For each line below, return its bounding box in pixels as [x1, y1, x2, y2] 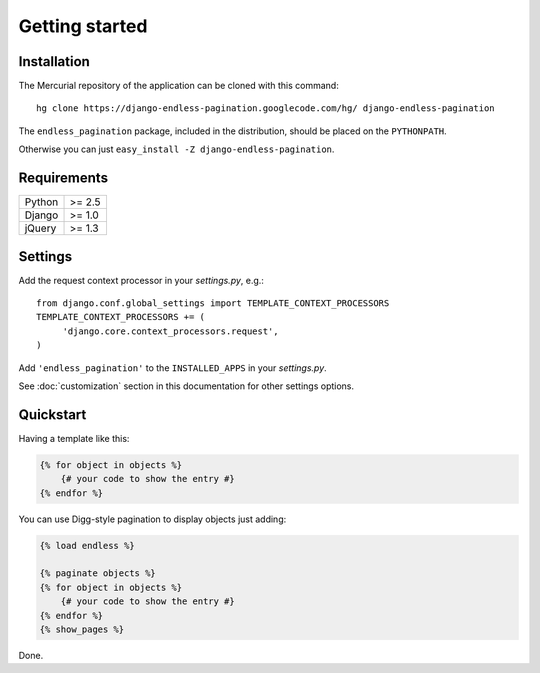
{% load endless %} [39, 540, 135, 551]
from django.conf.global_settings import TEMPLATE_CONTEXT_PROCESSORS [36, 298, 390, 309]
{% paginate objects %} [39, 568, 157, 579]
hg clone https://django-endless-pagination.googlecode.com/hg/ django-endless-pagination [36, 103, 495, 114]
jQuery [24, 221, 57, 235]
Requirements [18, 170, 109, 187]
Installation [18, 53, 90, 70]
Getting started [18, 15, 148, 37]
